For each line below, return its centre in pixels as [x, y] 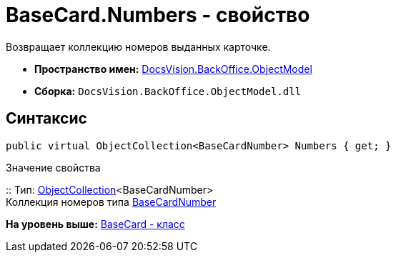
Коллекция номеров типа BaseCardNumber [111, 202]
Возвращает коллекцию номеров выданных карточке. [138, 46]
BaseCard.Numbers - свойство [158, 15]
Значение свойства [53, 167]
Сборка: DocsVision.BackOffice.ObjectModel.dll [168, 91]
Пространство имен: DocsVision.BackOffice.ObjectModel [173, 69]
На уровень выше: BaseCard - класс [95, 224]
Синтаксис [46, 119]
